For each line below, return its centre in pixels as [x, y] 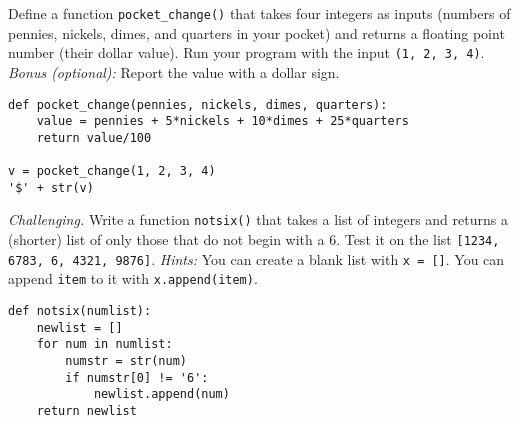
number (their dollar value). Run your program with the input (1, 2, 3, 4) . [246, 52]
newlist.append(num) [161, 394]
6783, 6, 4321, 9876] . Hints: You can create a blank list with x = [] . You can [256, 258]
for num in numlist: [104, 344]
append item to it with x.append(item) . [133, 278]
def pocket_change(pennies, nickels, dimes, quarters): [198, 104]
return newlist [86, 411]
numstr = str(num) [126, 361]
